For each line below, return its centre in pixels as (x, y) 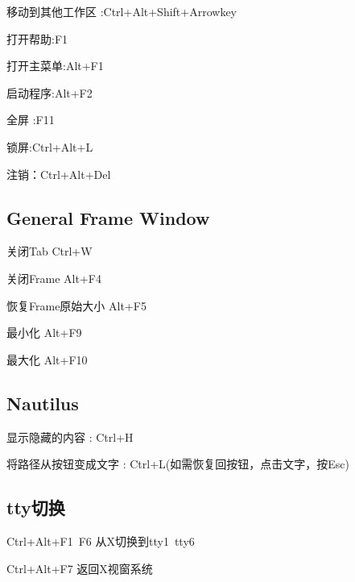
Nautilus (43, 403)
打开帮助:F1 (37, 38)
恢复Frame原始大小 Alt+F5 (76, 305)
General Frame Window (108, 217)
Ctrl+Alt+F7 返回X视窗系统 (80, 568)
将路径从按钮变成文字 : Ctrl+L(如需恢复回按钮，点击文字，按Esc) (178, 464)
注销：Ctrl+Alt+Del (59, 174)
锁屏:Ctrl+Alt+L (50, 146)
